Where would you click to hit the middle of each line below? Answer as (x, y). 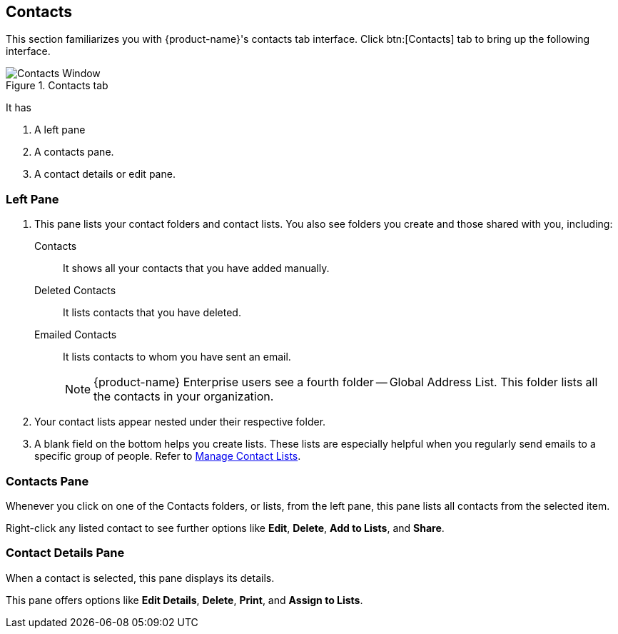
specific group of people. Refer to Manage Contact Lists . (168, 456)
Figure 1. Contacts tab (57, 86)
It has (19, 108)
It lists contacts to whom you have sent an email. (177, 357)
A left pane (60, 130)
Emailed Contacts (76, 335)
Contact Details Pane (65, 553)
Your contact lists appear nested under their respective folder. (180, 422)
